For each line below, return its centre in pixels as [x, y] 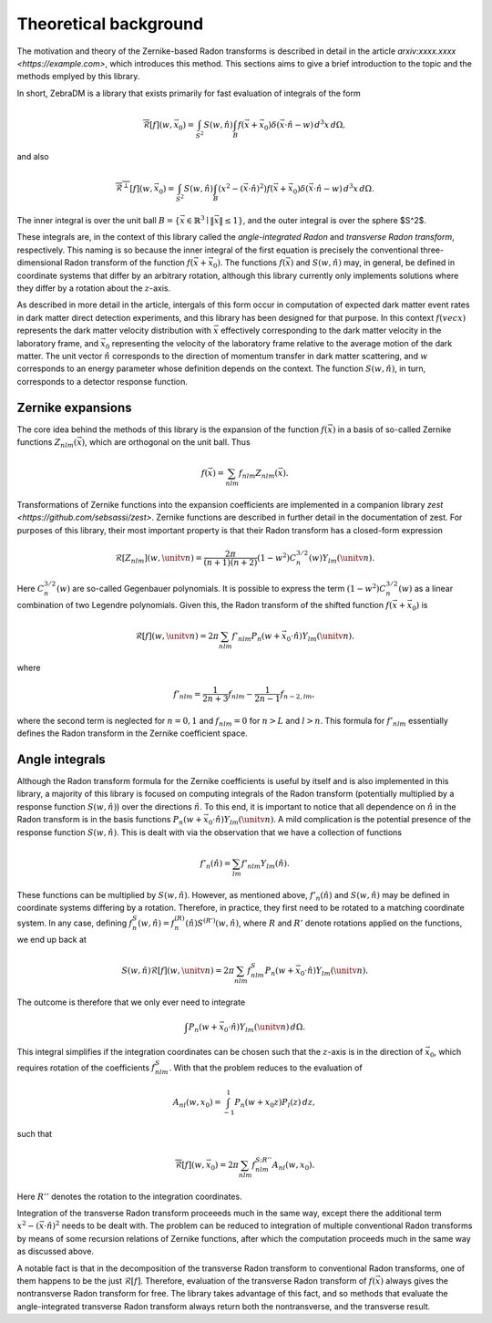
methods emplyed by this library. [78, 77]
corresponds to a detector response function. [102, 381]
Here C [31, 589]
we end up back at [51, 939]
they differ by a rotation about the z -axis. [94, 288]
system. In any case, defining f [75, 923]
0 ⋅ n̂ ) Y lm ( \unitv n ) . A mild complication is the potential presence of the [339, 821]
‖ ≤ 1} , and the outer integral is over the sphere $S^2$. [323, 220]
